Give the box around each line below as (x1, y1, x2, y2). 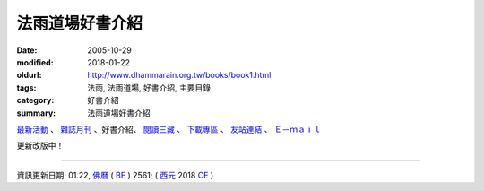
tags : (16, 82, 37, 93)
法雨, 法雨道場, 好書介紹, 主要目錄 (87, 82, 211, 93)
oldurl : (16, 70, 42, 81)
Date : (16, 45, 38, 56)
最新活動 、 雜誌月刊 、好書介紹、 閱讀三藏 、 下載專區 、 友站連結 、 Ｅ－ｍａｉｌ (16, 124, 322, 135)
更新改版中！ (16, 140, 65, 152)
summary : (16, 108, 56, 118)
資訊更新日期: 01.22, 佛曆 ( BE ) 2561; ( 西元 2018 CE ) (16, 169, 214, 180)
